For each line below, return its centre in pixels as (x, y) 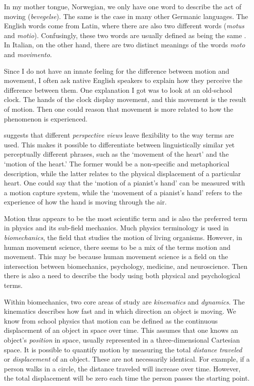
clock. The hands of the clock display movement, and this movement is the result (125, 99)
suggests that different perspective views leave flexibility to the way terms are (119, 135)
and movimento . (28, 54)
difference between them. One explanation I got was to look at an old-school (118, 90)
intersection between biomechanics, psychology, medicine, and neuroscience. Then (126, 266)
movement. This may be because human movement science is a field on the (116, 256)
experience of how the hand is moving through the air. (85, 202)
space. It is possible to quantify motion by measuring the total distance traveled (123, 349)
